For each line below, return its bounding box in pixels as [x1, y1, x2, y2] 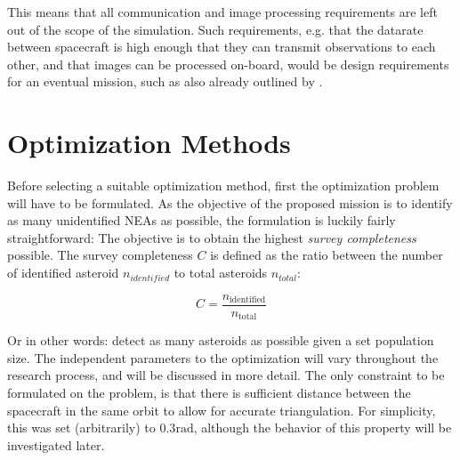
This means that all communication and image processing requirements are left [7, 3, 438, 20]
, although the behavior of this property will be [193, 418, 452, 437]
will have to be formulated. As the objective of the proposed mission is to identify [7, 193, 453, 212]
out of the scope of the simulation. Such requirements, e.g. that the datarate [7, 20, 424, 38]
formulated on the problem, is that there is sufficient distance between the [7, 383, 411, 401]
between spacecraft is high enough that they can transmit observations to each [7, 37, 436, 56]
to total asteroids [174, 263, 268, 282]
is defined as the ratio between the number [210, 246, 443, 264]
